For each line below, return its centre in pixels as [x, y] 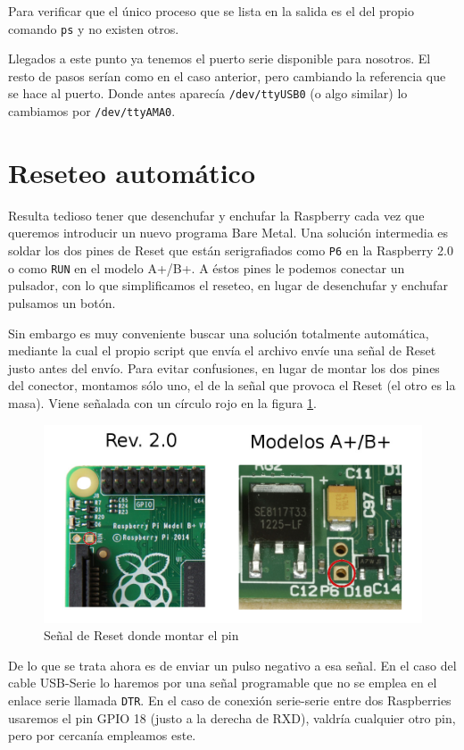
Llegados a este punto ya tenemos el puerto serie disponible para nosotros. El [220, 58]
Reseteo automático [132, 172]
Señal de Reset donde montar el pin [141, 635]
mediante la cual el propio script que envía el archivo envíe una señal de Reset [222, 350]
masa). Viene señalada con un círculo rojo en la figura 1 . [163, 402]
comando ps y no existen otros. [94, 28]
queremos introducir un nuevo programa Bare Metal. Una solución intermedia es [228, 233]
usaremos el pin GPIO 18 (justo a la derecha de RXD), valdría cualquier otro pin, [232, 717]
